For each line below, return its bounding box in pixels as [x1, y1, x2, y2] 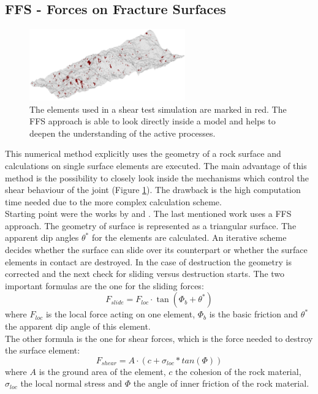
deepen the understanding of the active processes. [29, 126, 216, 139]
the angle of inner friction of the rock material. [133, 377, 309, 390]
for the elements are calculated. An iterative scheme [91, 231, 287, 244]
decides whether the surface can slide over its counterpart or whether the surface [5, 243, 308, 256]
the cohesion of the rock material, [175, 365, 301, 377]
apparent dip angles [5, 231, 79, 244]
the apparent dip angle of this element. [5, 320, 151, 333]
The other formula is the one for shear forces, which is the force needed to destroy [5, 331, 313, 344]
